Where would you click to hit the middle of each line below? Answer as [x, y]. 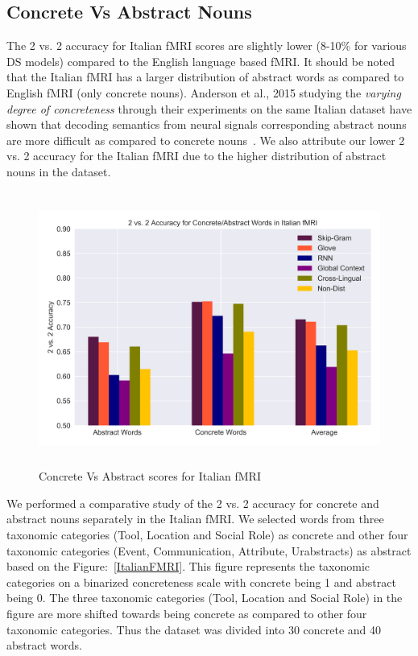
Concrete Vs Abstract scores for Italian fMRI [150, 476]
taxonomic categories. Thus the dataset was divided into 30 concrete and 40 [194, 629]
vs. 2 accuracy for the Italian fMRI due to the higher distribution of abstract [197, 156]
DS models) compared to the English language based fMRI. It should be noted [201, 61]
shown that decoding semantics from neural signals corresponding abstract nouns [207, 124]
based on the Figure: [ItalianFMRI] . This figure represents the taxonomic [188, 566]
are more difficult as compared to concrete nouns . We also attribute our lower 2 [206, 140]
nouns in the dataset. [59, 171]
